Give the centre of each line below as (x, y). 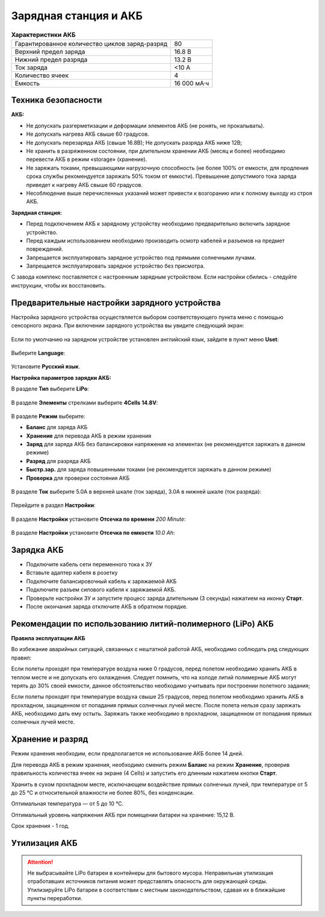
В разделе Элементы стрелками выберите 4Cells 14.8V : (85, 402)
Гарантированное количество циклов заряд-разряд (91, 43)
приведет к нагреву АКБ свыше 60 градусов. (85, 184)
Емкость (27, 83)
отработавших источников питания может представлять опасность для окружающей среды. (147, 881)
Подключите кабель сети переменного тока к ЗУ (89, 564)
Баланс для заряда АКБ (57, 427)
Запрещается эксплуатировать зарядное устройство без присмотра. (116, 266)
